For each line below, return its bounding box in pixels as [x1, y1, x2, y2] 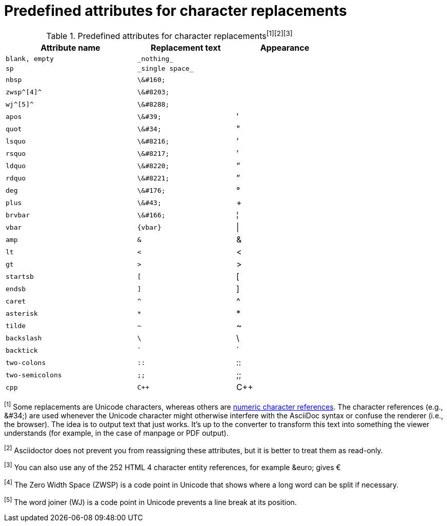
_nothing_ [137, 55, 174, 63]
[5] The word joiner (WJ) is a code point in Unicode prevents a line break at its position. [4, 496, 297, 507]
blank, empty [6, 55, 54, 63]
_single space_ [137, 65, 194, 73]
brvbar [6, 211, 30, 219]
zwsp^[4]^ [6, 88, 42, 96]
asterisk [6, 309, 38, 317]
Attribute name [40, 43, 100, 53]
